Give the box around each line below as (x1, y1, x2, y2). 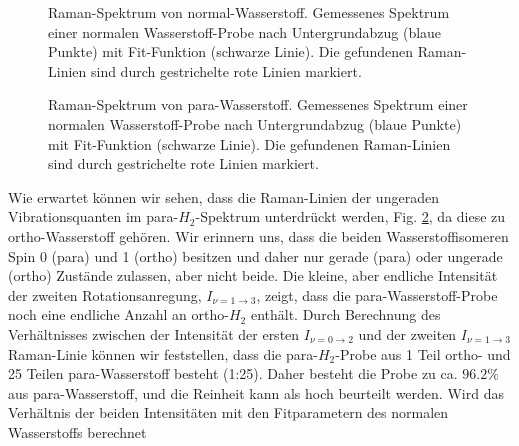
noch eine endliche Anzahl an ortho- (8, 304, 229, 325)
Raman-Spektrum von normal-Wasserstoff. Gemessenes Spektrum (48, 2, 450, 22)
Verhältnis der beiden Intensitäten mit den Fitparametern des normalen (8, 402, 449, 423)
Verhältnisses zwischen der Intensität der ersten (8, 323, 300, 344)
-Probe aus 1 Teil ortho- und (335, 343, 511, 364)
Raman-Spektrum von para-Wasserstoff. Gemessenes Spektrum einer (48, 94, 468, 115)
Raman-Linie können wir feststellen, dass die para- (8, 343, 318, 364)
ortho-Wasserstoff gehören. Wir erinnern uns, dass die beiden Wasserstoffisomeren (8, 225, 509, 246)
